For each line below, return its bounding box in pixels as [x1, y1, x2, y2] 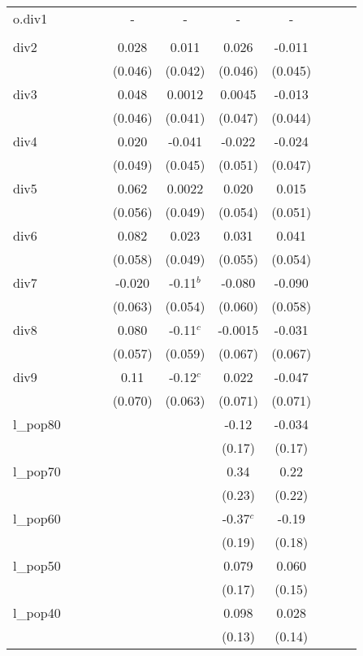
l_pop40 [13, 603, 61, 622]
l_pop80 [13, 415, 61, 433]
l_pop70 [13, 462, 61, 480]
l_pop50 [13, 556, 61, 575]
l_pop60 [13, 509, 61, 528]
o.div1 [13, 9, 48, 28]
